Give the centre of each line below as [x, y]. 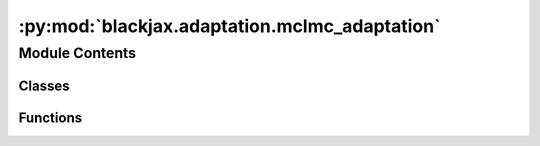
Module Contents [77, 53]
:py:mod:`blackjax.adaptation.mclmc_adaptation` [229, 26]
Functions [50, 117]
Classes [44, 85]
